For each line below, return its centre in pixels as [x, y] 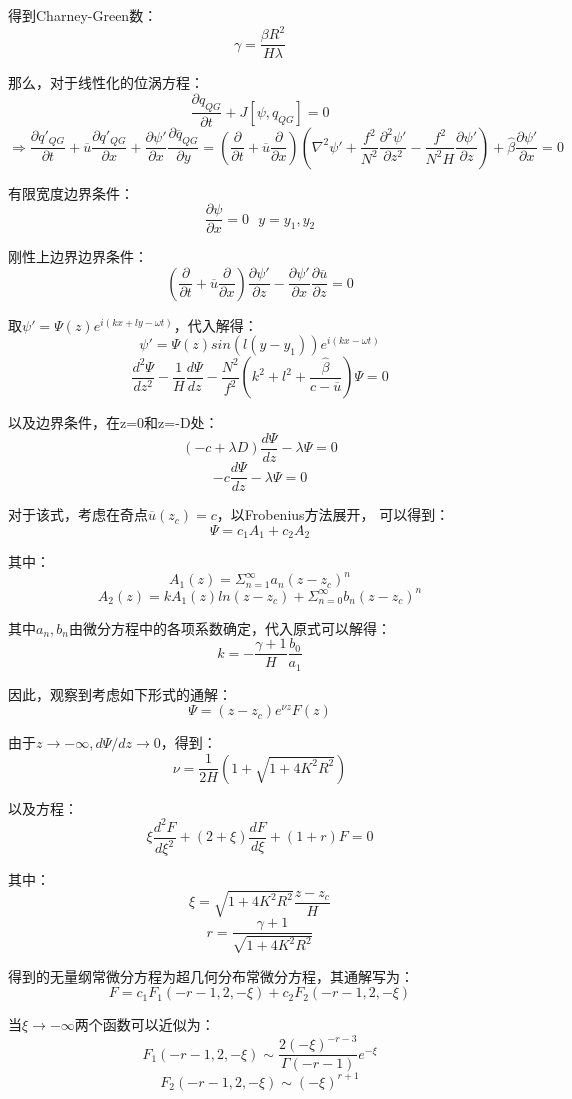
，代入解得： [215, 324]
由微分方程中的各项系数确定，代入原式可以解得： [230, 627]
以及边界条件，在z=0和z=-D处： [113, 422]
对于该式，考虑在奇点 [78, 514]
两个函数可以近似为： [144, 1024]
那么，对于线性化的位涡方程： [106, 82]
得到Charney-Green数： [83, 15]
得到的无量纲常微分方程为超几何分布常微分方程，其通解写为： [211, 975]
